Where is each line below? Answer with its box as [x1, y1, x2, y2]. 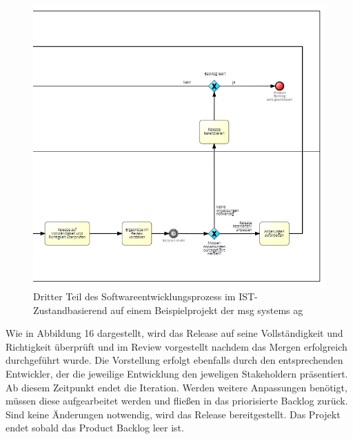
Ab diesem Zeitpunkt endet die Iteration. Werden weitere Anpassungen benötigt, [6, 380, 347, 394]
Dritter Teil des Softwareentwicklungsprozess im [33, 289, 236, 303]
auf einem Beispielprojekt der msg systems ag [110, 302, 303, 317]
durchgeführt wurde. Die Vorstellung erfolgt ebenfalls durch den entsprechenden [6, 353, 343, 367]
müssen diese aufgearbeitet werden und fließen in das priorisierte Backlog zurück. [6, 393, 348, 408]
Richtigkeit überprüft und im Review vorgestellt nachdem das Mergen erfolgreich [6, 339, 347, 353]
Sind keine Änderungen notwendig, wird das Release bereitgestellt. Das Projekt [6, 407, 341, 421]
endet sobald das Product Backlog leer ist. [6, 420, 184, 435]
